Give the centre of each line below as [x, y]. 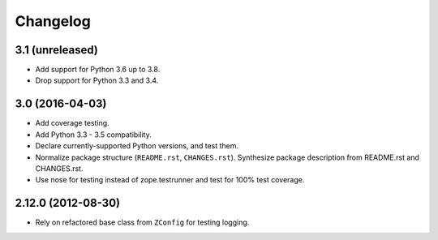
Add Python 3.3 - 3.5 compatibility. [93, 135]
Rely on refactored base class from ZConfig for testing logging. [142, 222]
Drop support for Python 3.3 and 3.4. [97, 80]
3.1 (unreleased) [57, 50]
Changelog [53, 21]
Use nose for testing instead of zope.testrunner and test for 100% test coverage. [170, 180]
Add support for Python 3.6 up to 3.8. [98, 70]
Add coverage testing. [72, 123]
